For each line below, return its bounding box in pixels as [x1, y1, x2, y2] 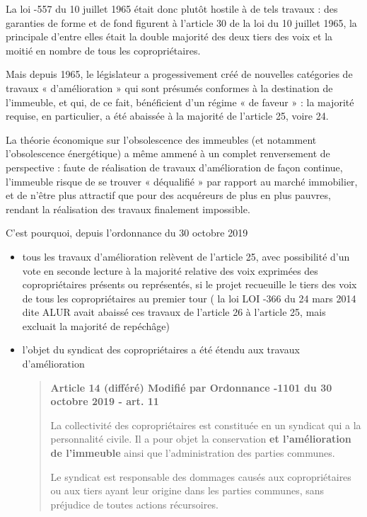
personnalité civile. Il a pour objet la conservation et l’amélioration [50, 431, 351, 446]
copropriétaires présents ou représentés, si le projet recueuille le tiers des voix [22, 277, 357, 292]
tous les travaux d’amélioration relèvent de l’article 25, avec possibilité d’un [22, 249, 350, 263]
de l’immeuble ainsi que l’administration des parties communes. [50, 445, 335, 460]
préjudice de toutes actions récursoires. [50, 496, 219, 511]
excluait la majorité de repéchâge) [22, 318, 170, 333]
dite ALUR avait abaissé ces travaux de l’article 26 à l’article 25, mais [22, 305, 326, 319]
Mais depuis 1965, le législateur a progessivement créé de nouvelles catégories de [6, 67, 353, 81]
